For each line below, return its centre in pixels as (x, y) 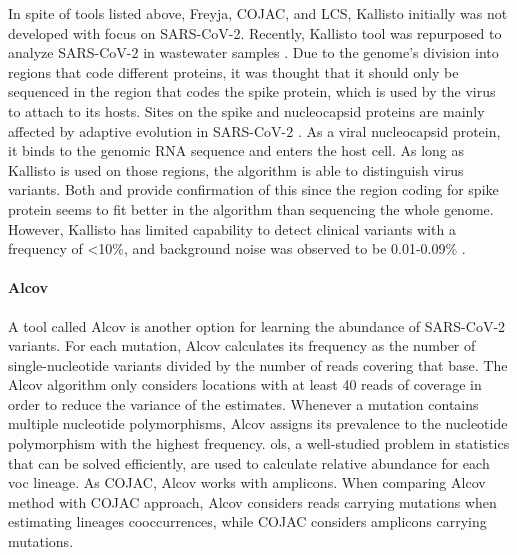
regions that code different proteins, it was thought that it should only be (233, 71)
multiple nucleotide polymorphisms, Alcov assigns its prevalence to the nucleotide (258, 423)
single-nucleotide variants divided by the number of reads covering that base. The (258, 364)
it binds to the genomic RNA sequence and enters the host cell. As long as (236, 150)
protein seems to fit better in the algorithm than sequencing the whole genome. (251, 208)
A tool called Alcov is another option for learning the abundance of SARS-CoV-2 (257, 325)
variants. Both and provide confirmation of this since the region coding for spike (253, 189)
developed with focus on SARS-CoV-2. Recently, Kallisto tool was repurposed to (255, 32)
